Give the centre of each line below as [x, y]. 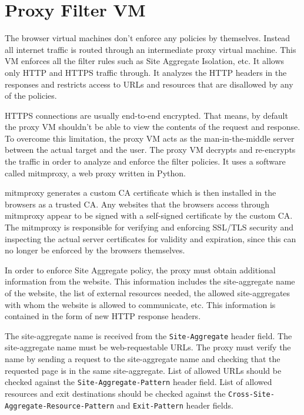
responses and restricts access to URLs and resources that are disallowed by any [149, 84]
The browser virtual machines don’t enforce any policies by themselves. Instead [148, 38]
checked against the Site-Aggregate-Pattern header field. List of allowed [138, 382]
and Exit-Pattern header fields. [175, 405]
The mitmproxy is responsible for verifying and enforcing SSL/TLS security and [149, 227]
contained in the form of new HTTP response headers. [103, 316]
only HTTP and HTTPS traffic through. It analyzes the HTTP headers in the [146, 72]
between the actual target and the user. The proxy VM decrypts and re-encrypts [150, 150]
